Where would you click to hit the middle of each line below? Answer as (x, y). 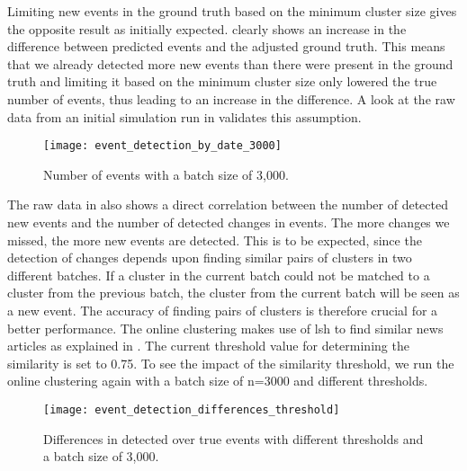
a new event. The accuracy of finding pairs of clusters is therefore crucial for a (223, 310)
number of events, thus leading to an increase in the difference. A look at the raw (231, 98)
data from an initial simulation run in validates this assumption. (184, 116)
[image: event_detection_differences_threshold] (192, 409)
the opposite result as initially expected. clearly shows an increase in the (207, 28)
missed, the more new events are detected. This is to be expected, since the (215, 240)
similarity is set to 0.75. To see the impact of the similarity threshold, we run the (231, 363)
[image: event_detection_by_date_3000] (162, 146)
